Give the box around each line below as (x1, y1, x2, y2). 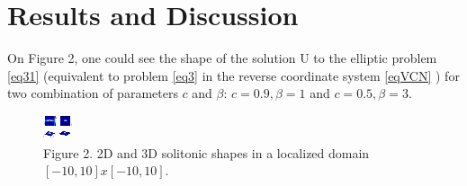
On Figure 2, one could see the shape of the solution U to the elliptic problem (7, 49, 437, 67)
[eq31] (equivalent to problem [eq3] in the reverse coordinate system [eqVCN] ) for (7, 66, 460, 84)
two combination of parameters (7, 84, 178, 102)
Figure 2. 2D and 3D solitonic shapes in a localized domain (43, 143, 370, 162)
